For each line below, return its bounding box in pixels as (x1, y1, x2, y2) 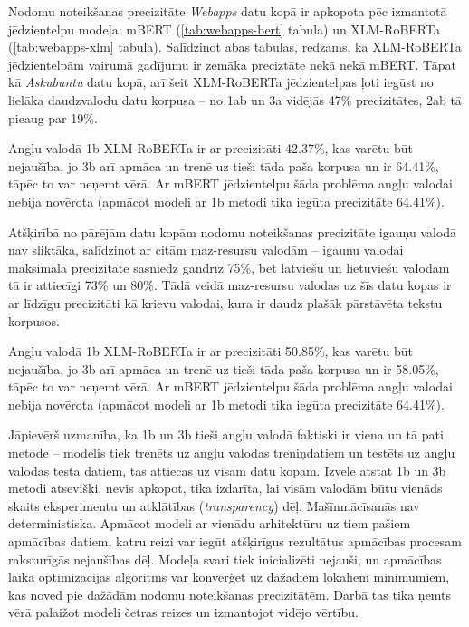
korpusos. (8, 311, 60, 330)
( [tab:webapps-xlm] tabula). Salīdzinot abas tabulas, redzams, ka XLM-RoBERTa (8, 37, 462, 56)
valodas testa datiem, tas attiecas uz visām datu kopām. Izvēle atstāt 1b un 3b (8, 460, 446, 479)
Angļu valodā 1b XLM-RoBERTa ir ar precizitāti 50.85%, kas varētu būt (8, 342, 413, 361)
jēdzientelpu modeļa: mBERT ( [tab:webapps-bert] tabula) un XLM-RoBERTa (8, 19, 440, 38)
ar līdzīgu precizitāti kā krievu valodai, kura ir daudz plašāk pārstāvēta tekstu (8, 293, 443, 312)
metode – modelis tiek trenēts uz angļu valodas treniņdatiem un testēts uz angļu (8, 443, 455, 462)
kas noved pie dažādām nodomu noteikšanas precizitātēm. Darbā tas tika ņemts (8, 584, 452, 603)
